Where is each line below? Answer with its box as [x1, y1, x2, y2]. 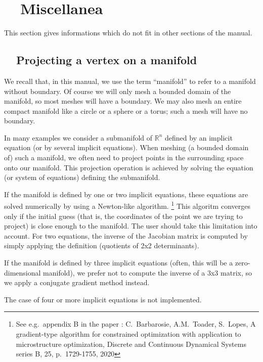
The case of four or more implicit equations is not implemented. [4, 294, 202, 304]
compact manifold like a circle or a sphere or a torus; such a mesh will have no [4, 105, 248, 116]
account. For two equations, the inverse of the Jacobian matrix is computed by [4, 230, 248, 241]
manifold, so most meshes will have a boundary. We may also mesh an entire [4, 96, 242, 106]
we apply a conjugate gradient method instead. [4, 277, 150, 288]
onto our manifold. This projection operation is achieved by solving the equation [4, 162, 253, 172]
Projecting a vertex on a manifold [16, 52, 197, 68]
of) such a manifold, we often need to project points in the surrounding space [4, 152, 244, 163]
